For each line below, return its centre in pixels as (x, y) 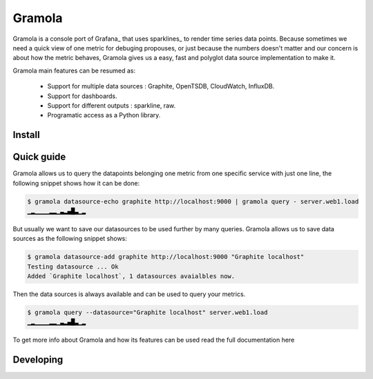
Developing (38, 360)
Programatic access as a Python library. (104, 115)
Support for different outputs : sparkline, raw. (112, 105)
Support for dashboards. (82, 96)
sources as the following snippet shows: (70, 239)
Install (27, 135)
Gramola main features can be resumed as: (74, 70)
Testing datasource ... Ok (73, 266)
